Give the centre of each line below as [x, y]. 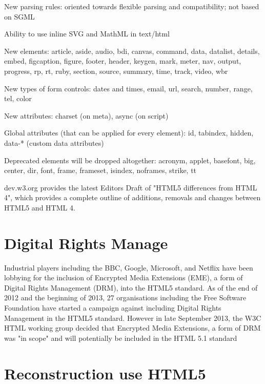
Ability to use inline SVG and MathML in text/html [87, 34]
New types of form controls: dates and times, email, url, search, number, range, [128, 88]
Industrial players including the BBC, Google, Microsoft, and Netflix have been [129, 267]
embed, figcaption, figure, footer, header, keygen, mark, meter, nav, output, [123, 61]
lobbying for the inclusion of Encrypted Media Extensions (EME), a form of [124, 277]
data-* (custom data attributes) [54, 142]
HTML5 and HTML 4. [40, 207]
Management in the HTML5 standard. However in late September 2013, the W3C [133, 318]
